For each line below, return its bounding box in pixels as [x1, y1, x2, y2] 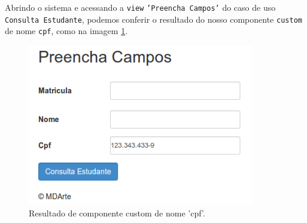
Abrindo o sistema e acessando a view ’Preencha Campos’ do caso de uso [5, 1, 276, 13]
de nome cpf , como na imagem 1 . [5, 25, 128, 37]
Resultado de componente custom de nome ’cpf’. [29, 207, 205, 219]
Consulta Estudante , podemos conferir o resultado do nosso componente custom [5, 13, 302, 25]
